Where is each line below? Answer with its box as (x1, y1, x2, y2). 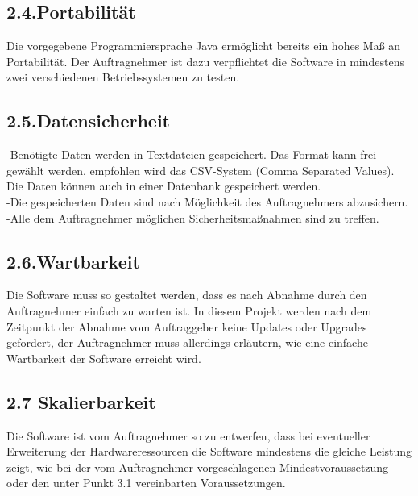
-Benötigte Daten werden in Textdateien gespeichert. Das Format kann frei (6, 146, 377, 163)
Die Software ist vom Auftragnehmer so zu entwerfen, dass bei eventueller (6, 427, 370, 444)
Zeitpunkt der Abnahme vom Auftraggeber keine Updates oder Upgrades (6, 318, 367, 335)
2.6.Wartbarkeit (6, 248, 140, 273)
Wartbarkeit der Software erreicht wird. (6, 349, 201, 366)
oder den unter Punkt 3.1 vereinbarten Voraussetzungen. (6, 474, 286, 491)
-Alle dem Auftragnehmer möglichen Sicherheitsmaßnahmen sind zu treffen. (6, 209, 379, 226)
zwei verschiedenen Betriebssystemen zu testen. (6, 69, 240, 85)
